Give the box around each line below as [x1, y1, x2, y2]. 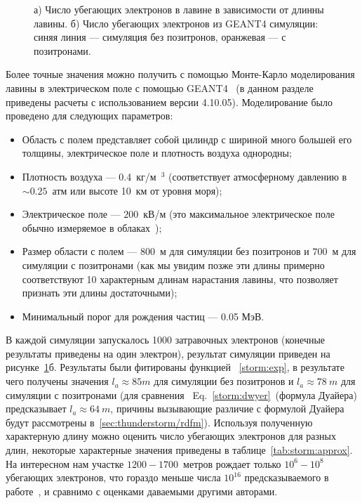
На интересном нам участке [6, 456, 124, 471]
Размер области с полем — [22, 244, 138, 259]
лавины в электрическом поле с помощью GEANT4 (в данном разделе [6, 80, 314, 95]
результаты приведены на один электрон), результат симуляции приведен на [6, 346, 330, 360]
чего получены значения [6, 374, 109, 388]
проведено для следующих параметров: [6, 108, 173, 123]
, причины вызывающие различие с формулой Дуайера [110, 401, 344, 416]
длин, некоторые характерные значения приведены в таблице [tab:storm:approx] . [6, 443, 353, 457]
